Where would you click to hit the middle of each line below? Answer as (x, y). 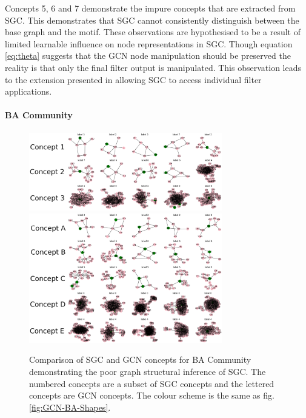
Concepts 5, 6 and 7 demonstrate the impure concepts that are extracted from (150, 8)
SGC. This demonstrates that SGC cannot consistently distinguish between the (152, 20)
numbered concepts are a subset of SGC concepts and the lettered (152, 383)
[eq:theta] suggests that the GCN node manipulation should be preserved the (148, 56)
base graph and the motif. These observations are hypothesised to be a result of (153, 32)
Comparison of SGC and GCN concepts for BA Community (140, 359)
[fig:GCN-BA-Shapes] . (70, 407)
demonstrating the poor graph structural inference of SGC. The (148, 371)
